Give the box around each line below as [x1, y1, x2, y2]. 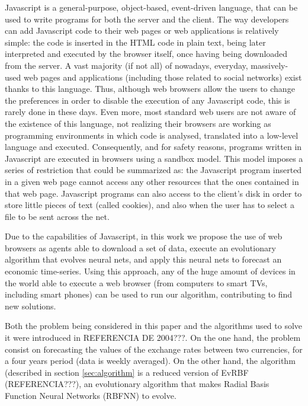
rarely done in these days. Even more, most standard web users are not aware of [5, 106, 296, 118]
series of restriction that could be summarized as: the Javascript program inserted [5, 164, 302, 176]
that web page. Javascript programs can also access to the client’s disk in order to [5, 187, 302, 199]
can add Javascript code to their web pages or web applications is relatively [5, 24, 279, 37]
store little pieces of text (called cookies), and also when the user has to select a [5, 199, 294, 211]
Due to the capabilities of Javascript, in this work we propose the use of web [5, 230, 283, 242]
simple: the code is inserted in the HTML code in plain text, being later [5, 36, 266, 48]
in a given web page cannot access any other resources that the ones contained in [5, 175, 299, 187]
